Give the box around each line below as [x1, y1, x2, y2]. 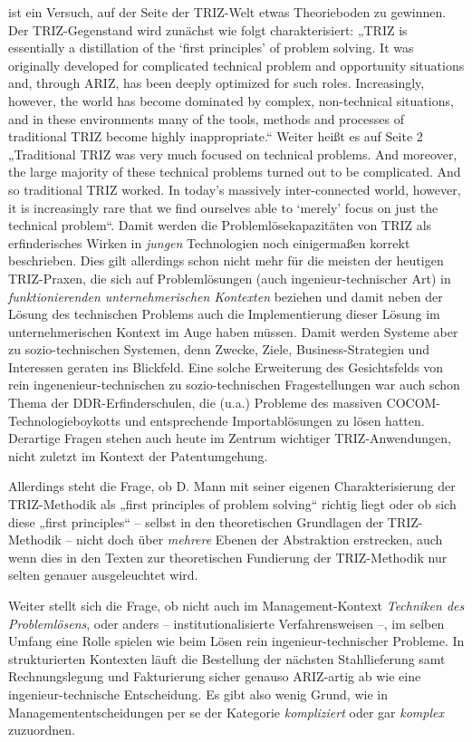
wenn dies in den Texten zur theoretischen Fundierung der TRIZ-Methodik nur [8, 547, 448, 566]
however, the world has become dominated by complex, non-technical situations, [8, 91, 454, 110]
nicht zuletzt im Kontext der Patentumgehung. [8, 446, 268, 465]
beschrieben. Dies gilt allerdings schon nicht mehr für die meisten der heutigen [8, 251, 444, 270]
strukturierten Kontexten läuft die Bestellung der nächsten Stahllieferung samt [8, 649, 446, 668]
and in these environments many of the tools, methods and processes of [8, 109, 404, 128]
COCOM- [386, 393, 441, 412]
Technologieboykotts [8, 410, 121, 429]
